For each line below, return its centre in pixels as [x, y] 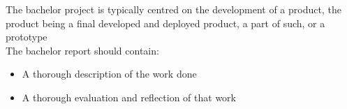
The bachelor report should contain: [82, 50]
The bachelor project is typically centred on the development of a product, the [173, 9]
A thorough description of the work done [109, 74]
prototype [27, 37]
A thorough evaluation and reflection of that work [129, 97]
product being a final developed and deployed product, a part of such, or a [165, 23]
